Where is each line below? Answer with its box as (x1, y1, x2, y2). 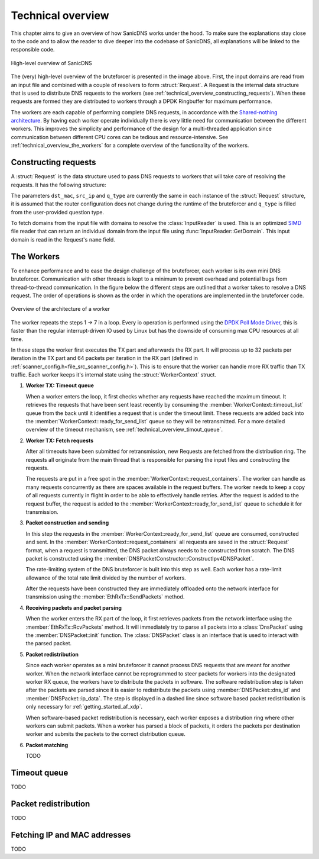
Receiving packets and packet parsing (25, 604, 122, 611)
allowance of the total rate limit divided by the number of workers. (25, 574, 186, 581)
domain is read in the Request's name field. (11, 236, 115, 243)
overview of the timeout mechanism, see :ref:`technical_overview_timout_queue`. (25, 426, 223, 433)
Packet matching (25, 741, 69, 748)
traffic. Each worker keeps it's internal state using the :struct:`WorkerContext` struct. (11, 371, 217, 378)
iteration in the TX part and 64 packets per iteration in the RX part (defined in (11, 355, 198, 362)
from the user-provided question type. (11, 208, 105, 215)
